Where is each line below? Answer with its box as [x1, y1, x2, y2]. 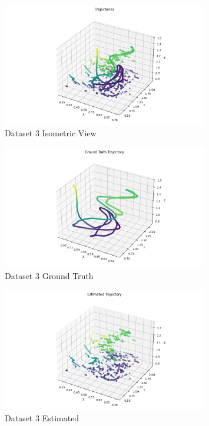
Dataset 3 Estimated [5, 412, 79, 424]
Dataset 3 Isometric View [5, 127, 97, 139]
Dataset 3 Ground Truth [5, 269, 94, 281]
